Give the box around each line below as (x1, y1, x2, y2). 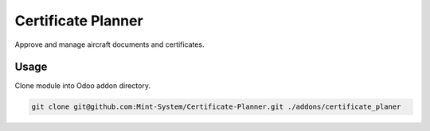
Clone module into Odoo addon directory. (14, 81, 151, 91)
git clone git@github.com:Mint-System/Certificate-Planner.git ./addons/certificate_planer (31, 102, 401, 111)
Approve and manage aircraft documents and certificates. (14, 40, 205, 49)
